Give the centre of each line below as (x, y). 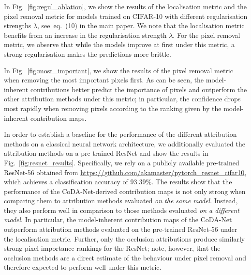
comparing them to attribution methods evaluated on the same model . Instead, (121, 201)
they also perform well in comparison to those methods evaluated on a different (122, 210)
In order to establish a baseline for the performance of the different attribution (120, 134)
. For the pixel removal (207, 35)
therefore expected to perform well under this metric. (83, 267)
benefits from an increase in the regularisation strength (85, 35)
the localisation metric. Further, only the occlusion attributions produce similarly (125, 238)
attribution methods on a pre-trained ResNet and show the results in (106, 153)
